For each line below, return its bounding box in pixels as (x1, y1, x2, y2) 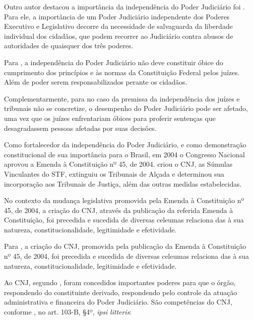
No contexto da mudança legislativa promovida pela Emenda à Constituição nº (4, 195, 244, 206)
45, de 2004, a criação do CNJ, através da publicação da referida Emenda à (4, 205, 233, 215)
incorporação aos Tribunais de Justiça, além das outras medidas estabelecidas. (4, 178, 242, 189)
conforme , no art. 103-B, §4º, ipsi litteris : (4, 307, 132, 317)
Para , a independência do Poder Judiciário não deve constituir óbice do (4, 57, 223, 67)
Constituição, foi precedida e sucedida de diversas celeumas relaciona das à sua (4, 214, 244, 225)
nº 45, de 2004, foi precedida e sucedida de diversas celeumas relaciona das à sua (4, 251, 249, 261)
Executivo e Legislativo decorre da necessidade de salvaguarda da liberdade (4, 21, 233, 31)
